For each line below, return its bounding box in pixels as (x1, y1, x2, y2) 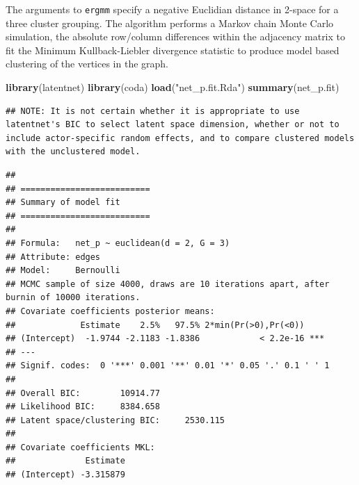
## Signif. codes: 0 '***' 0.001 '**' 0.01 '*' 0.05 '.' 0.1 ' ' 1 (6, 361, 330, 371)
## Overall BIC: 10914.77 (6, 388, 160, 398)
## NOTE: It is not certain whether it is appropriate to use (6, 106, 300, 116)
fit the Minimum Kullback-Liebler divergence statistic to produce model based (6, 42, 340, 57)
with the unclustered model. (6, 147, 141, 157)
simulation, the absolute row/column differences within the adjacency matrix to (6, 29, 346, 44)
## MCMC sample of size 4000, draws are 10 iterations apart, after (6, 279, 330, 289)
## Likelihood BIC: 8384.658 (6, 402, 160, 412)
